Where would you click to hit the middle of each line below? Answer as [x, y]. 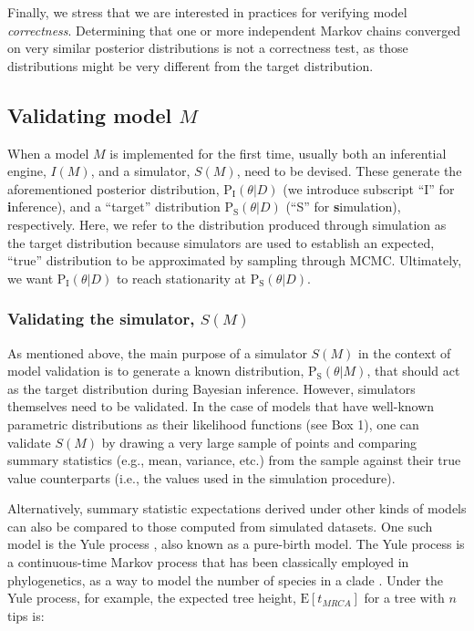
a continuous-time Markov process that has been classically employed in [208, 562]
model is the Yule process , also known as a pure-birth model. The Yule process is [236, 544]
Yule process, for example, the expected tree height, [152, 598]
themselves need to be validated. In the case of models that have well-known [221, 406]
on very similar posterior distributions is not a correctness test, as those [208, 48]
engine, [27, 171]
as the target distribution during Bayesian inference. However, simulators [211, 388]
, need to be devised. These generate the [349, 171]
